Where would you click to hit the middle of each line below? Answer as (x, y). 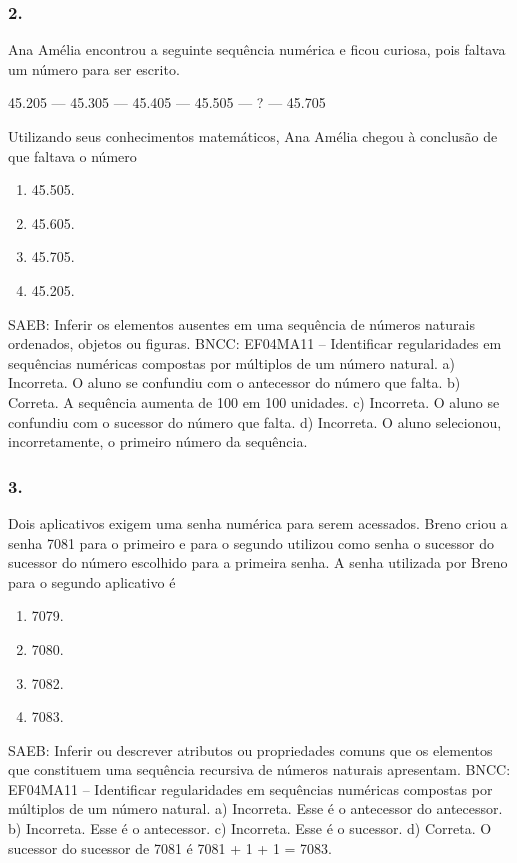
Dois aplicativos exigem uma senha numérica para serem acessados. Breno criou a (258, 522)
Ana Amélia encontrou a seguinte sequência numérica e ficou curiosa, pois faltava (257, 49)
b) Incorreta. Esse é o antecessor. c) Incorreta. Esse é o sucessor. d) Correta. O (250, 828)
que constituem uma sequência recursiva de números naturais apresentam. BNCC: (259, 769)
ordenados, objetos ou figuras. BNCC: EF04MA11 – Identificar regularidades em (255, 343)
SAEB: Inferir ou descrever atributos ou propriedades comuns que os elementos (250, 749)
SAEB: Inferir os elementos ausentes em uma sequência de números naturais (241, 323)
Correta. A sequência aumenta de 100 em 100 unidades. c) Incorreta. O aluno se (254, 401)
